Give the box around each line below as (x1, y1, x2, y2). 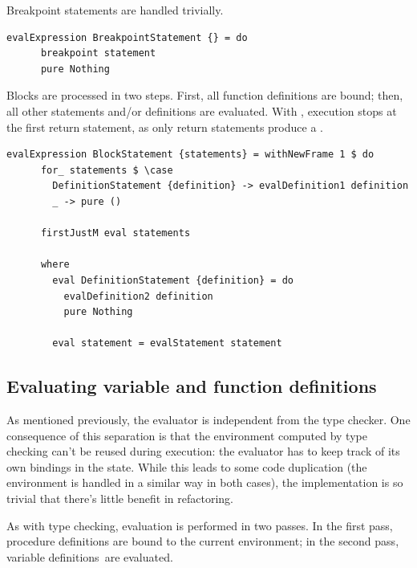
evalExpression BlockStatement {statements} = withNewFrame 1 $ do (6, 149, 374, 161)
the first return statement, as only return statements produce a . (6, 118, 323, 135)
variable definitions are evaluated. (6, 548, 173, 565)
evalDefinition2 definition (63, 290, 213, 302)
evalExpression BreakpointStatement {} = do (6, 31, 248, 43)
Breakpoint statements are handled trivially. (6, 2, 224, 18)
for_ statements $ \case (40, 164, 173, 176)
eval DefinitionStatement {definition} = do (52, 274, 294, 286)
